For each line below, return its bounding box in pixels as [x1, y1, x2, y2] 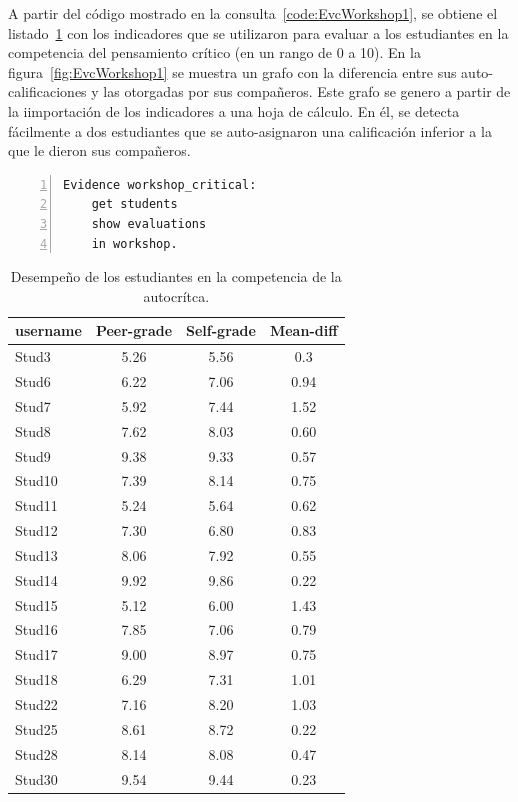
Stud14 [15, 569, 58, 590]
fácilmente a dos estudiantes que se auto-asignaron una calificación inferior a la [8, 120, 492, 141]
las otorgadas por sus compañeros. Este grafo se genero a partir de [103, 81, 511, 102]
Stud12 [15, 520, 58, 541]
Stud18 [15, 669, 58, 690]
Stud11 [15, 495, 58, 516]
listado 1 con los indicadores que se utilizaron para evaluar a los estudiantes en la [8, 22, 509, 43]
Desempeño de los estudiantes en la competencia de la [10, 266, 342, 287]
